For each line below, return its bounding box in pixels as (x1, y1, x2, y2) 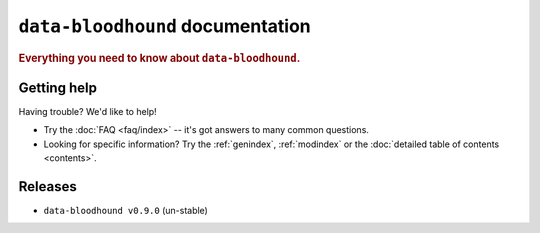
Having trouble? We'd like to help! (18, 105, 157, 117)
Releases (18, 178, 77, 195)
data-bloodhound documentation (18, 15, 311, 37)
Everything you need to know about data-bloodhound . (18, 51, 301, 65)
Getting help (18, 79, 97, 96)
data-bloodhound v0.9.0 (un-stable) (43, 205, 209, 217)
